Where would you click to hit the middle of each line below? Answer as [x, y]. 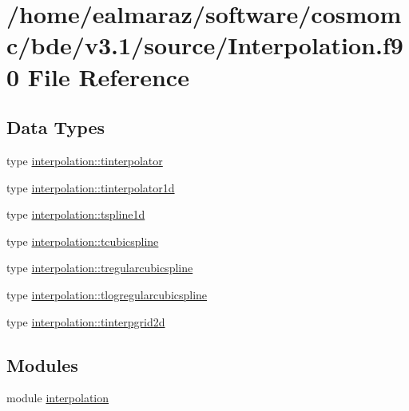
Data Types [56, 127]
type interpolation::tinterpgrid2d [86, 321]
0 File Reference [98, 76]
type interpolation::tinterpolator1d [91, 187]
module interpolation [58, 398]
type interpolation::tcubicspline [83, 241]
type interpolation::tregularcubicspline [100, 268]
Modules [42, 364]
